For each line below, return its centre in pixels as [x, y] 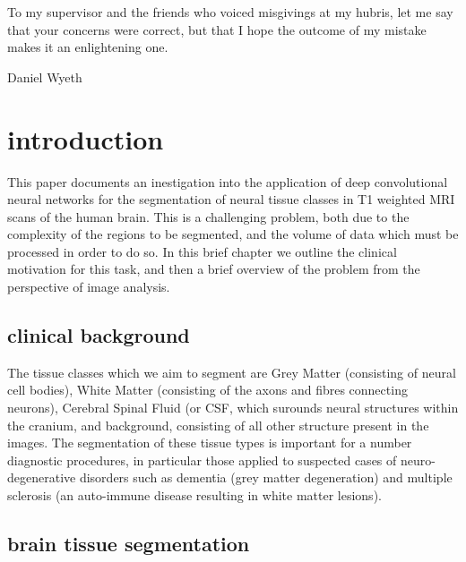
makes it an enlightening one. [88, 47]
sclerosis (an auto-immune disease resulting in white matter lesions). [194, 495]
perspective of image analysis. [89, 287]
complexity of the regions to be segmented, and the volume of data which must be [233, 234]
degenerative [42, 477]
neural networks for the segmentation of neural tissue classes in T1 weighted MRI [231, 199]
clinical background [99, 335]
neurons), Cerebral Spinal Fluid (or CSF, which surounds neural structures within [233, 408]
